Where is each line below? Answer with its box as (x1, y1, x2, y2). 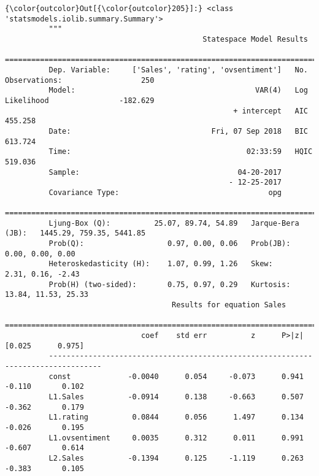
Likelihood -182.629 (5, 96, 155, 105)
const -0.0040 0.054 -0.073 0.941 (48, 372, 304, 381)
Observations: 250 (5, 75, 155, 85)
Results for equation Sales (172, 301, 286, 310)
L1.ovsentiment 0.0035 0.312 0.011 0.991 (48, 433, 304, 442)
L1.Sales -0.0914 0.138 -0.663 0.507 (48, 392, 304, 401)
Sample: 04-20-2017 (48, 167, 282, 177)
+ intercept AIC (233, 106, 308, 115)
